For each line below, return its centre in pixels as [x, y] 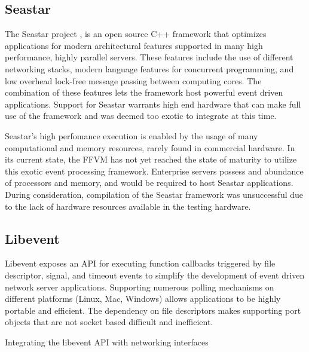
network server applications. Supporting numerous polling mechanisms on [140, 287]
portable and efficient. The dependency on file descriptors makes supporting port [153, 310]
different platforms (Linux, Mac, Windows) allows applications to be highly [143, 299]
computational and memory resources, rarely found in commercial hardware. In [150, 147]
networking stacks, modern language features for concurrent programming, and [149, 68]
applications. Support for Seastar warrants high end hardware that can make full [153, 104]
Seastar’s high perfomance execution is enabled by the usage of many [131, 135]
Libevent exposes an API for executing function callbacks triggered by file [140, 263]
